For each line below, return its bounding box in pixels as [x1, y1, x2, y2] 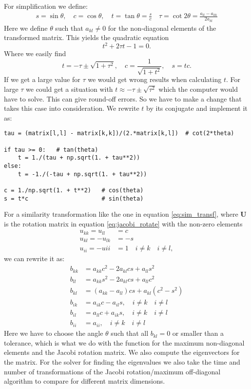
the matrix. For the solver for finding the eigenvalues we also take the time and [4, 357, 240, 367]
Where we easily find [4, 48, 66, 59]
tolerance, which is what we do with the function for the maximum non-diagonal [4, 337, 245, 348]
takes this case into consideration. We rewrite [4, 103, 139, 113]
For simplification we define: [4, 1, 88, 11]
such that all [111, 328, 149, 338]
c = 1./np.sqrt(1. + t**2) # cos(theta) [4, 186, 144, 194]
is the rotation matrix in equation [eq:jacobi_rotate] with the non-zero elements [4, 218, 243, 228]
